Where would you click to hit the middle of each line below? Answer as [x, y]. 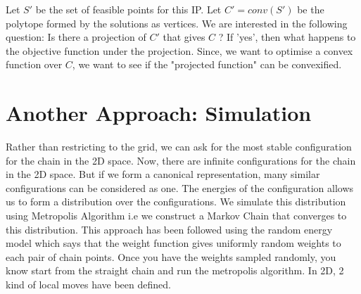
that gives [184, 37]
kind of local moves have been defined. [88, 285]
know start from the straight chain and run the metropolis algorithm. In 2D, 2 [175, 270]
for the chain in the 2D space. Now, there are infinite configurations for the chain [181, 160]
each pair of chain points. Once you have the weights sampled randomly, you [171, 256]
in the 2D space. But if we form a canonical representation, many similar [163, 174]
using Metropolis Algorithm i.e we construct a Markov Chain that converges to [176, 216]
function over [34, 64]
